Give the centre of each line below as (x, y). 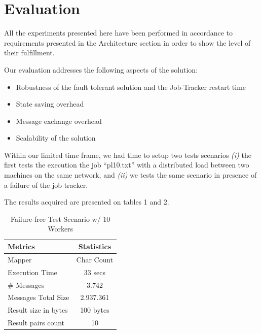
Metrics (21, 246)
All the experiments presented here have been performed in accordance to (119, 33)
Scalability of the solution (56, 138)
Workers (61, 229)
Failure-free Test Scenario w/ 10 (60, 219)
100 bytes (95, 310)
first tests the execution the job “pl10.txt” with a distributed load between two (127, 165)
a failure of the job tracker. (46, 185)
